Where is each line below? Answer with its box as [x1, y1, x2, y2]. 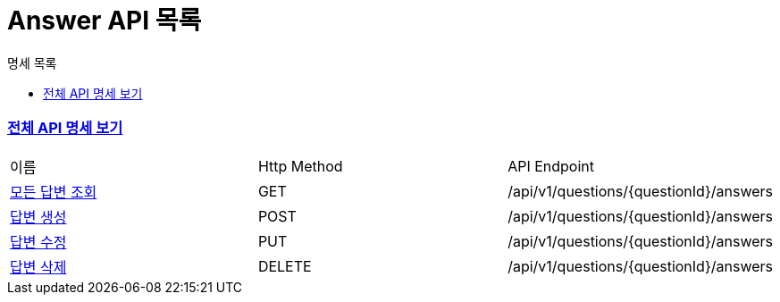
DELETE [257, 256, 312, 275]
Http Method [257, 156, 343, 175]
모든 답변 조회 [10, 182, 97, 201]
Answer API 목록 [7, 5, 202, 36]
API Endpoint [507, 156, 595, 175]
